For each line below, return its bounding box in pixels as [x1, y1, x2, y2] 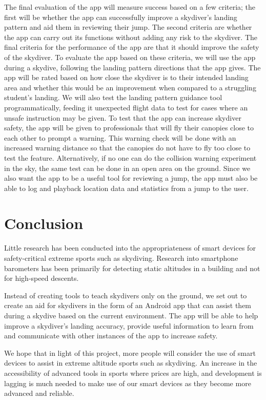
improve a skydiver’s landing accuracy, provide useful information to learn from [4, 320, 254, 331]
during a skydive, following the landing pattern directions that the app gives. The [4, 62, 261, 72]
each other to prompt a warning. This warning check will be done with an [4, 132, 236, 143]
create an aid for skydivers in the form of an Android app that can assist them [4, 300, 252, 311]
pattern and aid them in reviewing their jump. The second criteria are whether [4, 22, 252, 32]
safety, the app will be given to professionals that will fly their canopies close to [4, 122, 254, 133]
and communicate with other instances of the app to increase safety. [4, 330, 218, 341]
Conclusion [4, 213, 84, 234]
